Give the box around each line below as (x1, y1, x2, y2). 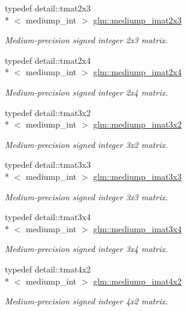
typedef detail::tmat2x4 (5, 54, 91, 66)
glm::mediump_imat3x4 (93, 222, 182, 235)
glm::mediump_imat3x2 (93, 118, 182, 131)
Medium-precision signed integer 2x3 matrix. (5, 34, 168, 46)
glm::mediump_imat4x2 (93, 274, 182, 287)
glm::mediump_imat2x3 (93, 13, 182, 26)
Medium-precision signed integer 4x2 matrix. (5, 295, 168, 307)
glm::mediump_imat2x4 (93, 66, 182, 78)
